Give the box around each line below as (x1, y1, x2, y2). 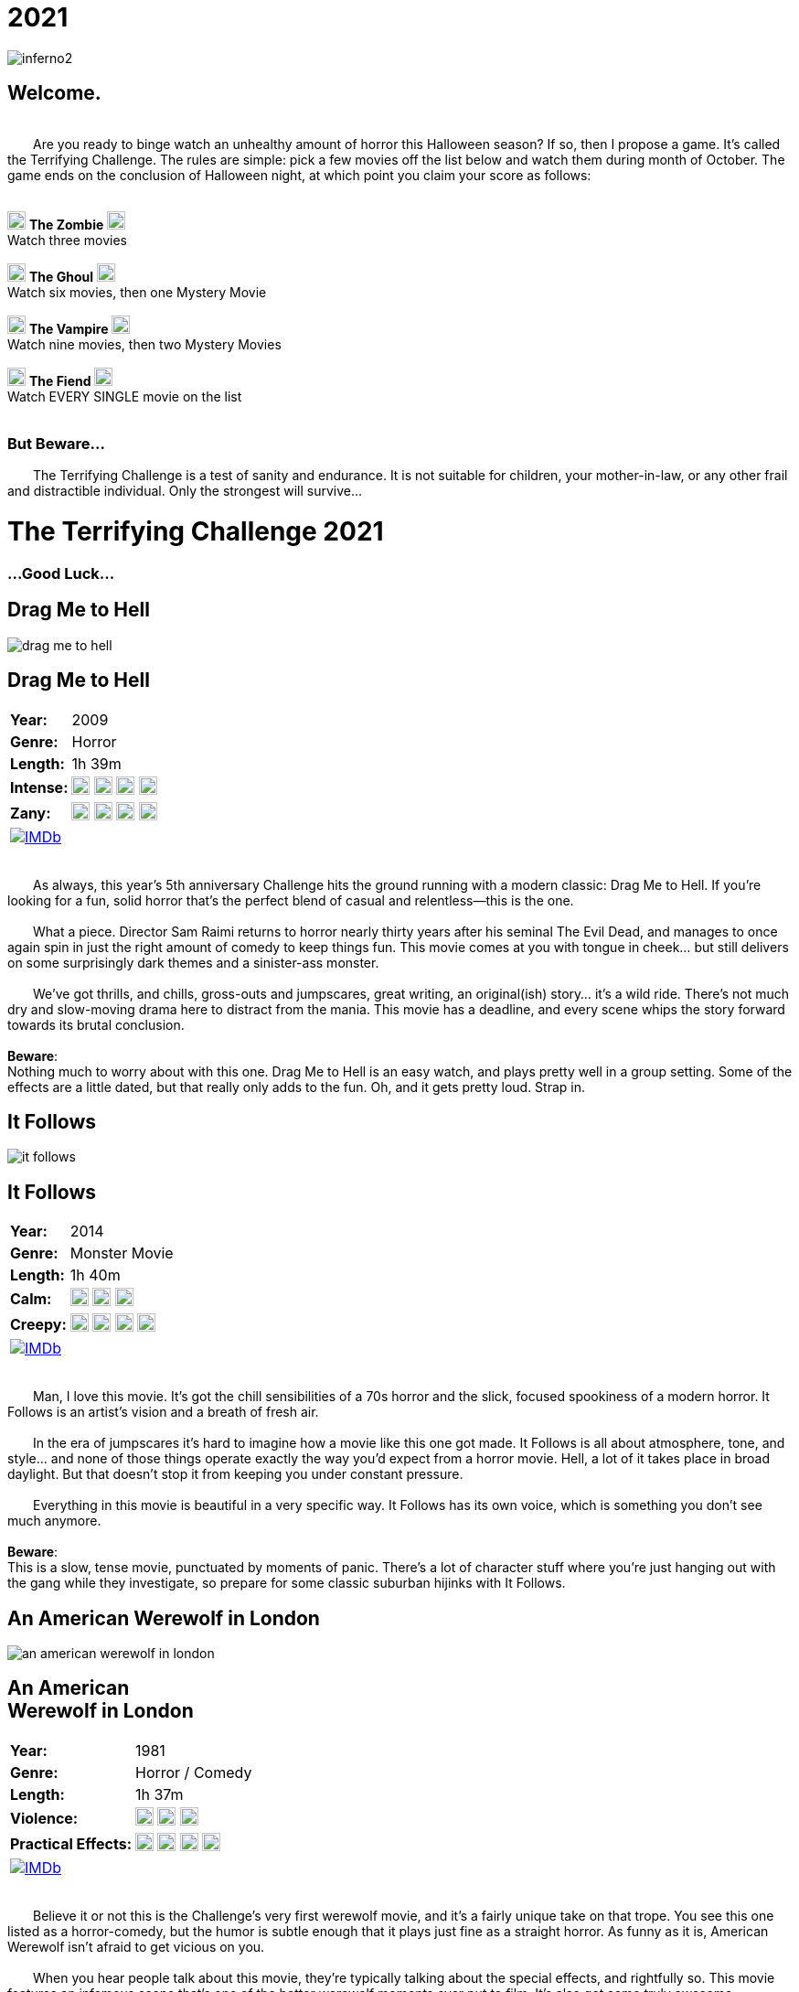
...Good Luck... (7, 563, 115, 583)
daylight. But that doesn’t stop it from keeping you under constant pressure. (7, 1466, 463, 1483)
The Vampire (28, 320, 109, 337)
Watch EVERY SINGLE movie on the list (7, 388, 242, 404)
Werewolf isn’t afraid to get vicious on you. (7, 1938, 265, 1955)
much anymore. (7, 1513, 101, 1529)
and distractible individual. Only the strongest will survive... (7, 483, 363, 499)
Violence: (10, 1808, 79, 1827)
